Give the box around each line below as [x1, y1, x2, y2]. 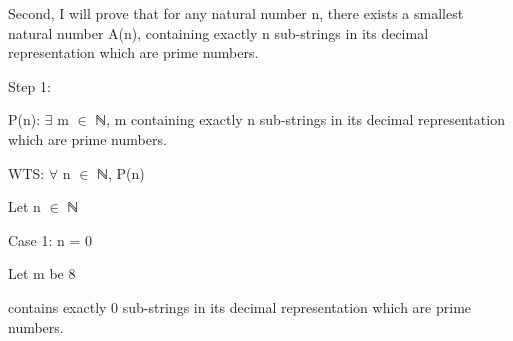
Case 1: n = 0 [8, 229, 93, 250]
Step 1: [8, 75, 51, 96]
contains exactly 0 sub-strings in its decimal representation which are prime [8, 296, 472, 317]
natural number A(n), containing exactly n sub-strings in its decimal [8, 22, 429, 43]
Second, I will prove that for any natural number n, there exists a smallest [8, 3, 464, 23]
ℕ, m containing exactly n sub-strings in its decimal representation [95, 109, 505, 130]
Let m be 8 [8, 263, 76, 284]
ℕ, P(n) [97, 162, 145, 183]
